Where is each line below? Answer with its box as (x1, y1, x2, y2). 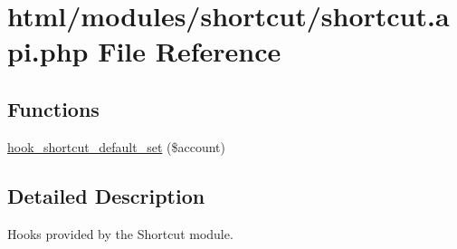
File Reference (98, 33, 281, 70)
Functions (7, 94, 100, 122)
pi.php (7, 33, 89, 70)
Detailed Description (7, 181, 205, 209)
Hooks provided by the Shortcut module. (7, 224, 233, 243)
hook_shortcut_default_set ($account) (7, 137, 225, 156)
